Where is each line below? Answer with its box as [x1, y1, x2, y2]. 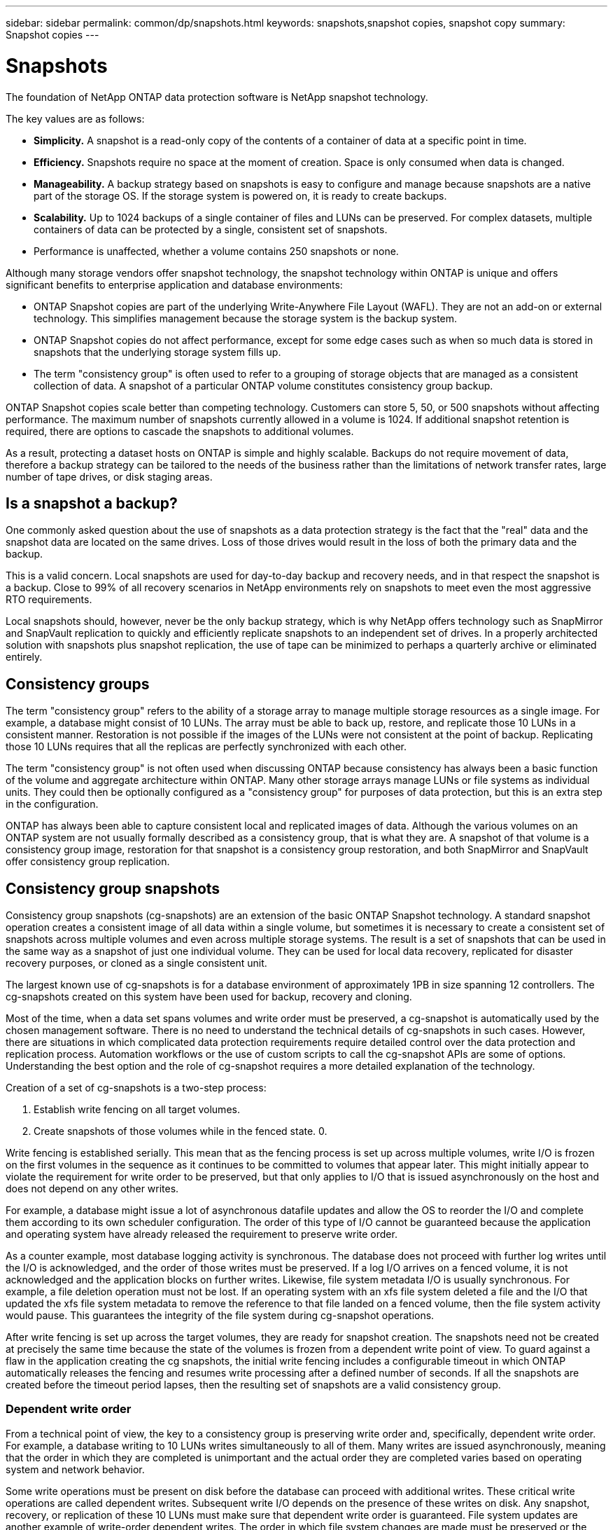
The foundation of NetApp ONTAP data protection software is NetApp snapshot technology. [6, 90, 428, 103]
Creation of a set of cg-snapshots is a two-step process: [6, 1082, 267, 1094]
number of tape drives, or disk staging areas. [6, 470, 213, 483]
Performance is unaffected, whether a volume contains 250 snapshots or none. [34, 244, 399, 257]
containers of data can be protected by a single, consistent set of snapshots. [34, 223, 388, 235]
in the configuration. [6, 798, 99, 811]
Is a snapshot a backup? [6, 494, 178, 512]
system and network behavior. [6, 1463, 145, 1475]
